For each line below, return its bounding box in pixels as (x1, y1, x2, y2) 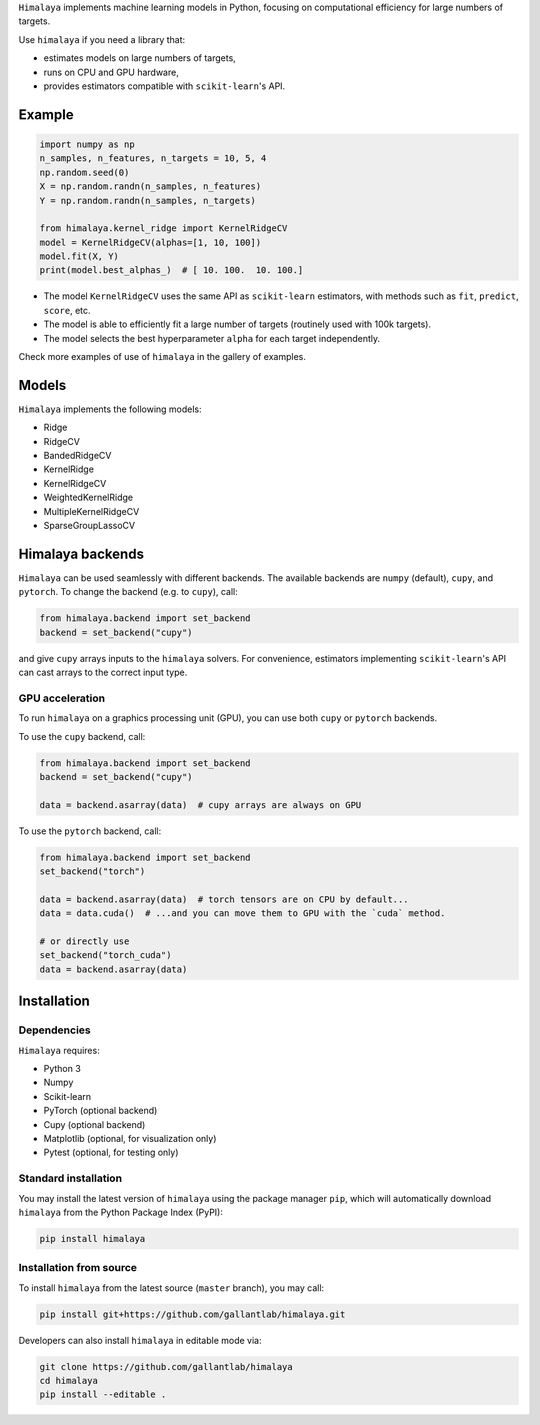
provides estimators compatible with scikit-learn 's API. (43, 80, 286, 92)
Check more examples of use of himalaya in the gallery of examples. (18, 351, 307, 363)
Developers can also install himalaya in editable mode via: (18, 1334, 262, 1346)
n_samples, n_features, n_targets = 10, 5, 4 (39, 153, 267, 164)
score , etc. (43, 304, 91, 316)
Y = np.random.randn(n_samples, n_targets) (39, 195, 257, 206)
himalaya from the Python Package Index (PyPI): (18, 1206, 224, 1218)
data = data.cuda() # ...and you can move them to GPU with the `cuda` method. (39, 908, 446, 919)
